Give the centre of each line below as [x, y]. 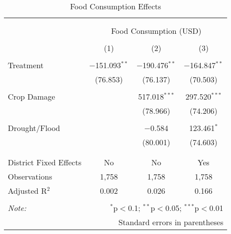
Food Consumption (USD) [156, 31]
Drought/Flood [34, 128]
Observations [30, 176]
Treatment [26, 65]
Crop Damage [32, 96]
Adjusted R [27, 191]
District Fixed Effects [45, 162]
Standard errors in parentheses [171, 222]
